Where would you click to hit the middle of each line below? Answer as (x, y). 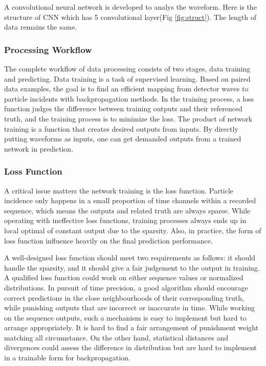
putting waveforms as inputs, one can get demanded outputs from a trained (123, 139)
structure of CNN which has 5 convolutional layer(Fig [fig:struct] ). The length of (130, 17)
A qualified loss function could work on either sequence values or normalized (124, 277)
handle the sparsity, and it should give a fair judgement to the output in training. (132, 267)
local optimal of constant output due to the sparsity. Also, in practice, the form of (133, 230)
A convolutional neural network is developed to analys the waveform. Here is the (130, 7)
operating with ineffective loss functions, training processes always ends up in (125, 220)
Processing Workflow (48, 49)
